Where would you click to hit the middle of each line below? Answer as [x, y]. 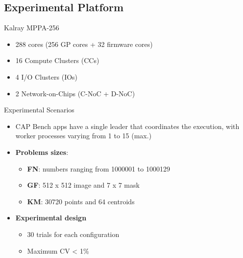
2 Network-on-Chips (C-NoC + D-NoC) [75, 93]
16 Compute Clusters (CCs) [57, 60]
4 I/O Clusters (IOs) [47, 76]
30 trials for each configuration [73, 234]
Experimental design [51, 218]
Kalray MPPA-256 [32, 28]
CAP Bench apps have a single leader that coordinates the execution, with [127, 126]
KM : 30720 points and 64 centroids [81, 201]
